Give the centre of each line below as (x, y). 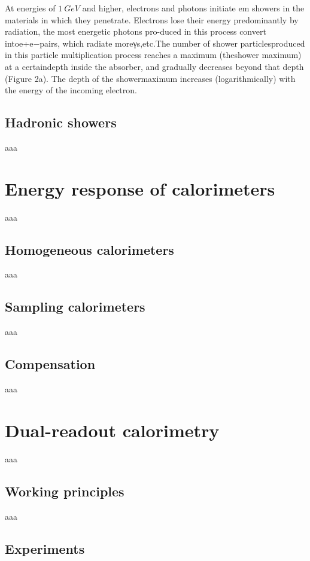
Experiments (45, 548)
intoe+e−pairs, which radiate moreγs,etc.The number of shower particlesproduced (155, 43)
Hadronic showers (61, 122)
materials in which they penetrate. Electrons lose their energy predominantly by (152, 19)
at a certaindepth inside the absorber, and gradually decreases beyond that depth (154, 66)
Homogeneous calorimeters (89, 249)
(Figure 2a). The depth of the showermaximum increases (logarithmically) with (150, 78)
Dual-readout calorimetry (112, 430)
